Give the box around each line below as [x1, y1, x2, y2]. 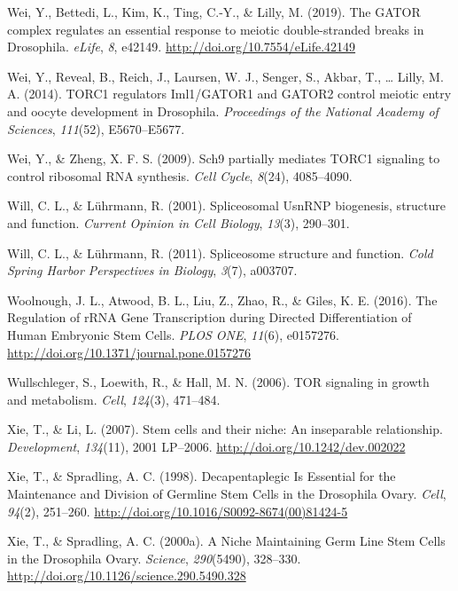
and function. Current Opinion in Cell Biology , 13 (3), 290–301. [7, 213, 350, 232]
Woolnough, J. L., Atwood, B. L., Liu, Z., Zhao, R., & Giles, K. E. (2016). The [7, 290, 438, 309]
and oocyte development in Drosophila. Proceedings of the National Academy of [7, 101, 439, 120]
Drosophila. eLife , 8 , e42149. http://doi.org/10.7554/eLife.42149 [7, 37, 356, 56]
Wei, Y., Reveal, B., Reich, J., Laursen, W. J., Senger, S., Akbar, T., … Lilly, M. [7, 67, 444, 85]
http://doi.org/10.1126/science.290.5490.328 [7, 566, 246, 585]
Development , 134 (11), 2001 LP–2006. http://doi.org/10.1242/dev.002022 [7, 437, 406, 455]
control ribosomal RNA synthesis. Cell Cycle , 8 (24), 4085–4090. [7, 166, 353, 185]
